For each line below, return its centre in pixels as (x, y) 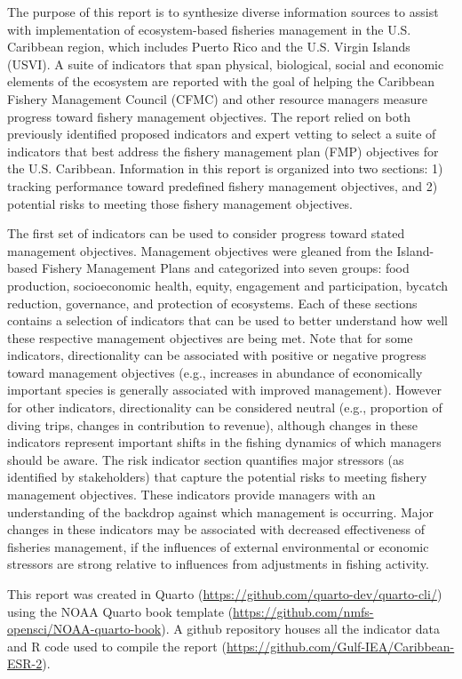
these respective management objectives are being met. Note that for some (210, 337)
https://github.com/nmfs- (303, 611)
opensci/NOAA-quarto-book (84, 629)
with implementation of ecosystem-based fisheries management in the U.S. (209, 29)
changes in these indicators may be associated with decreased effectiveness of (216, 529)
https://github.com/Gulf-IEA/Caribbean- (340, 646)
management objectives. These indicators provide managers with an (191, 495)
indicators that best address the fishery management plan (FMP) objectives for (223, 151)
